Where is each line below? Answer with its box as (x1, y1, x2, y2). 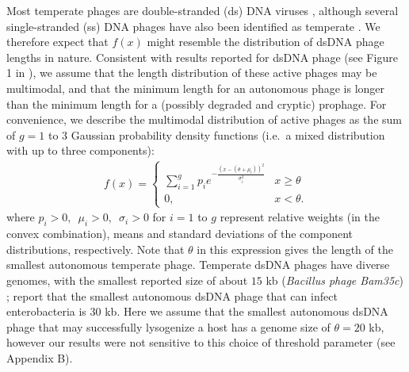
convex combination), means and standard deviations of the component (6, 225, 354, 242)
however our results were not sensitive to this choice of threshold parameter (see (6, 334, 396, 351)
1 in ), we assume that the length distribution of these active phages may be (6, 64, 377, 81)
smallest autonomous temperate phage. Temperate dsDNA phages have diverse (6, 256, 390, 273)
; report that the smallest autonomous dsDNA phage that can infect (6, 287, 338, 304)
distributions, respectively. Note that (6, 240, 185, 257)
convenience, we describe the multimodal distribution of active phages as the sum (6, 111, 402, 128)
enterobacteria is (6, 303, 86, 320)
